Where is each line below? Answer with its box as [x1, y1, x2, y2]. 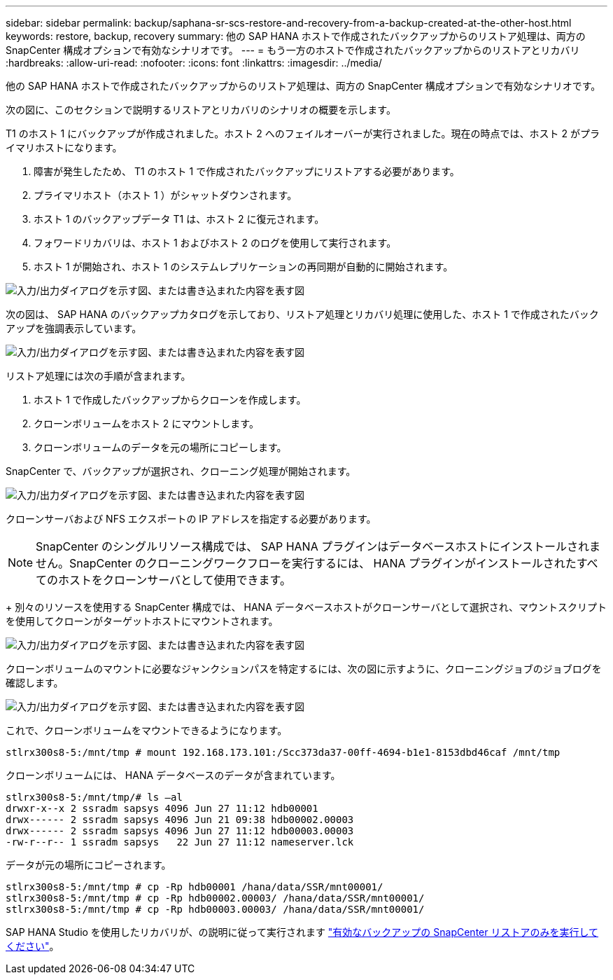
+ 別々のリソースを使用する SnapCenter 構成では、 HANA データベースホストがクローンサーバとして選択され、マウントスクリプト [6, 601, 607, 613]
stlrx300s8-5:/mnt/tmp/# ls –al [6, 792, 183, 803]
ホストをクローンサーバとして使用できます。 [58, 573, 292, 587]
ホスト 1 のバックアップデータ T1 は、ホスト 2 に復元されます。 [34, 213, 325, 225]
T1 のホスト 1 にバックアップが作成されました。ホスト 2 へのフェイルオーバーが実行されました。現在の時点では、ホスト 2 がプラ [6, 127, 600, 139]
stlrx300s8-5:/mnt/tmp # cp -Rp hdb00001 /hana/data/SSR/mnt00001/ [6, 881, 383, 892]
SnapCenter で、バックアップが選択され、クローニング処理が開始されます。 [6, 465, 356, 477]
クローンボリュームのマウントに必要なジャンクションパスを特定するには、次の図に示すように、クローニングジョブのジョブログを [6, 663, 602, 675]
